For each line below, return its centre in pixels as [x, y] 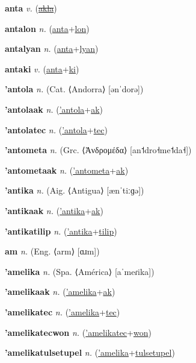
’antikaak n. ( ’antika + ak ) [54, 210]
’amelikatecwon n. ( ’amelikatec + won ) [78, 332]
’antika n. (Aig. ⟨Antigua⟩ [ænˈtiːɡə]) [75, 190]
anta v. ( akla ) [31, 8]
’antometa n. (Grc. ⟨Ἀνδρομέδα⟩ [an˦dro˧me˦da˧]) [98, 150]
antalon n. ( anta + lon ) [47, 28]
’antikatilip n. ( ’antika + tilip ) [61, 231]
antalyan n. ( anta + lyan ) [52, 49]
